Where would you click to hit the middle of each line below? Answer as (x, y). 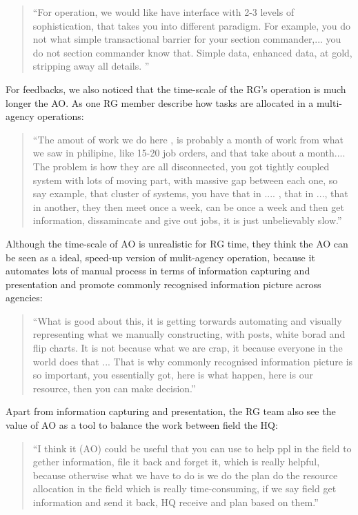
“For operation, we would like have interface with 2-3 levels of (163, 12)
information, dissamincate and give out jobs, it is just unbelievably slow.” (187, 220)
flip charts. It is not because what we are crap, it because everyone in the (188, 348)
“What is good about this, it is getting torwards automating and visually (187, 320)
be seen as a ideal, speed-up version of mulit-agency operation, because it (160, 257)
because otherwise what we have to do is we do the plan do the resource (185, 475)
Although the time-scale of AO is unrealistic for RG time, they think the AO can (177, 243)
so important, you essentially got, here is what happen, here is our (173, 375)
